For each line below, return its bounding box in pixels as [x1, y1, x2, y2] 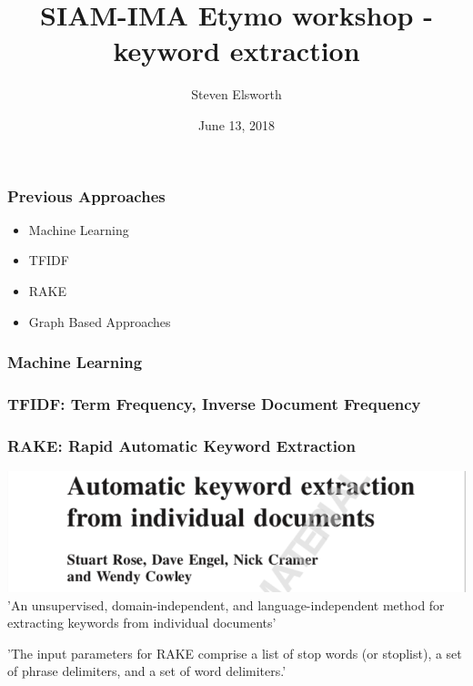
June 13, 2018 [197, 115, 276, 134]
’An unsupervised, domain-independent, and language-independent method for [7, 595, 445, 614]
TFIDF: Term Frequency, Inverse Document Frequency [7, 392, 421, 415]
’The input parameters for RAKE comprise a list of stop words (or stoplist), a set [7, 643, 462, 662]
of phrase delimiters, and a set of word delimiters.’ [7, 661, 287, 681]
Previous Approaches [7, 184, 166, 207]
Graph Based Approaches [28, 312, 171, 331]
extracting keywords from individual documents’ [7, 613, 277, 632]
